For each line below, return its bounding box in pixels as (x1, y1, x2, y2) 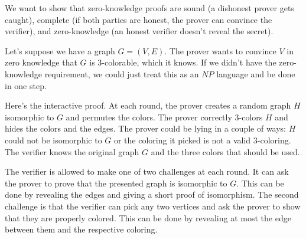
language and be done (216, 67, 295, 80)
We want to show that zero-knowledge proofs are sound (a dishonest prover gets (5, 2, 294, 14)
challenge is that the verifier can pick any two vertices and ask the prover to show (5, 199, 301, 212)
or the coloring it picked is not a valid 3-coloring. (113, 133, 291, 146)
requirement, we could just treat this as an (44, 67, 199, 80)
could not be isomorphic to (5, 133, 102, 146)
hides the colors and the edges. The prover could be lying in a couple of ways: (5, 122, 287, 135)
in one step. (5, 79, 47, 91)
